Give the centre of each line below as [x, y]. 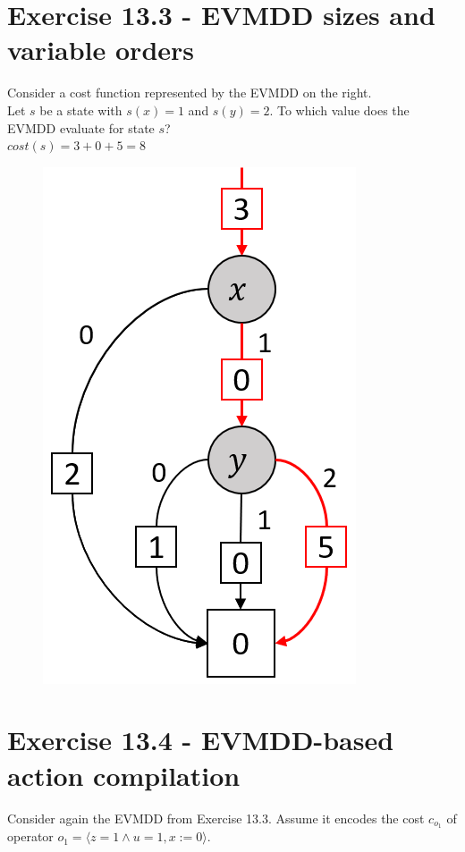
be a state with [81, 110]
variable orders [101, 50]
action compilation [124, 775]
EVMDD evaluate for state [81, 127]
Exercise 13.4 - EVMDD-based [201, 740]
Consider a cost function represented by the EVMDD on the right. [190, 93]
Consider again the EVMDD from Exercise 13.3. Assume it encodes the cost [216, 818]
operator [30, 836]
